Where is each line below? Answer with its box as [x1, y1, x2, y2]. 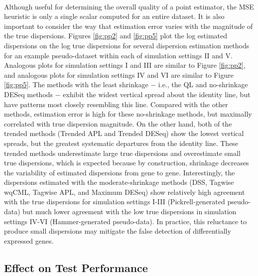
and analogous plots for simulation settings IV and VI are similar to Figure [4, 69, 234, 80]
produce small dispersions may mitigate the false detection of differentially [4, 226, 231, 236]
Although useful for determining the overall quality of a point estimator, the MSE [4, 1, 254, 11]
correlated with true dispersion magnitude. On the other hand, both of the [4, 118, 232, 129]
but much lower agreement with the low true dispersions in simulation [22, 206, 237, 217]
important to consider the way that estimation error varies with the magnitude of [4, 20, 253, 31]
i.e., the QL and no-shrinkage [158, 79, 248, 90]
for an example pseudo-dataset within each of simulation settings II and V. [4, 50, 233, 60]
